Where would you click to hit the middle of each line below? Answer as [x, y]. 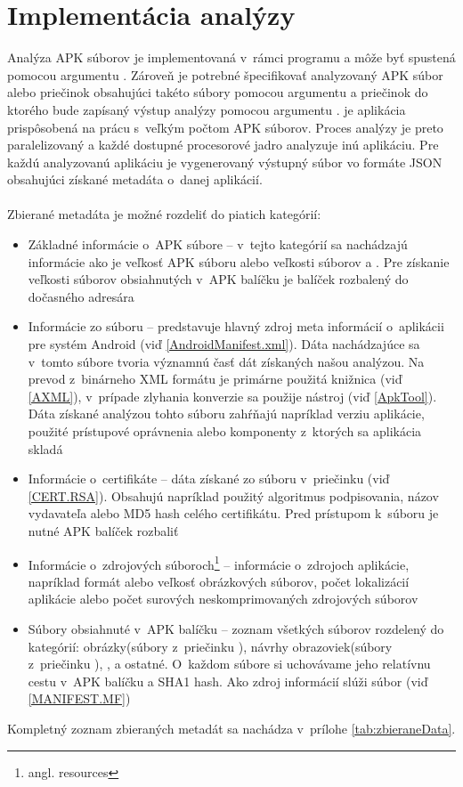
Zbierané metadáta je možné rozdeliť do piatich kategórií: [164, 214]
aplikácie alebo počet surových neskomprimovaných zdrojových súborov [223, 599]
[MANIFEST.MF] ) [79, 698]
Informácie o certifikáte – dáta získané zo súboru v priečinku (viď [209, 479]
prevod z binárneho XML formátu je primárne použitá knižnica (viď [215, 379]
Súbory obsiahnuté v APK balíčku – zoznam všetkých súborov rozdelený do [236, 629]
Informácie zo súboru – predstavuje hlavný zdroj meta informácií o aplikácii [236, 326]
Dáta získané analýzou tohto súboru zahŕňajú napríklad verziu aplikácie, [226, 414]
